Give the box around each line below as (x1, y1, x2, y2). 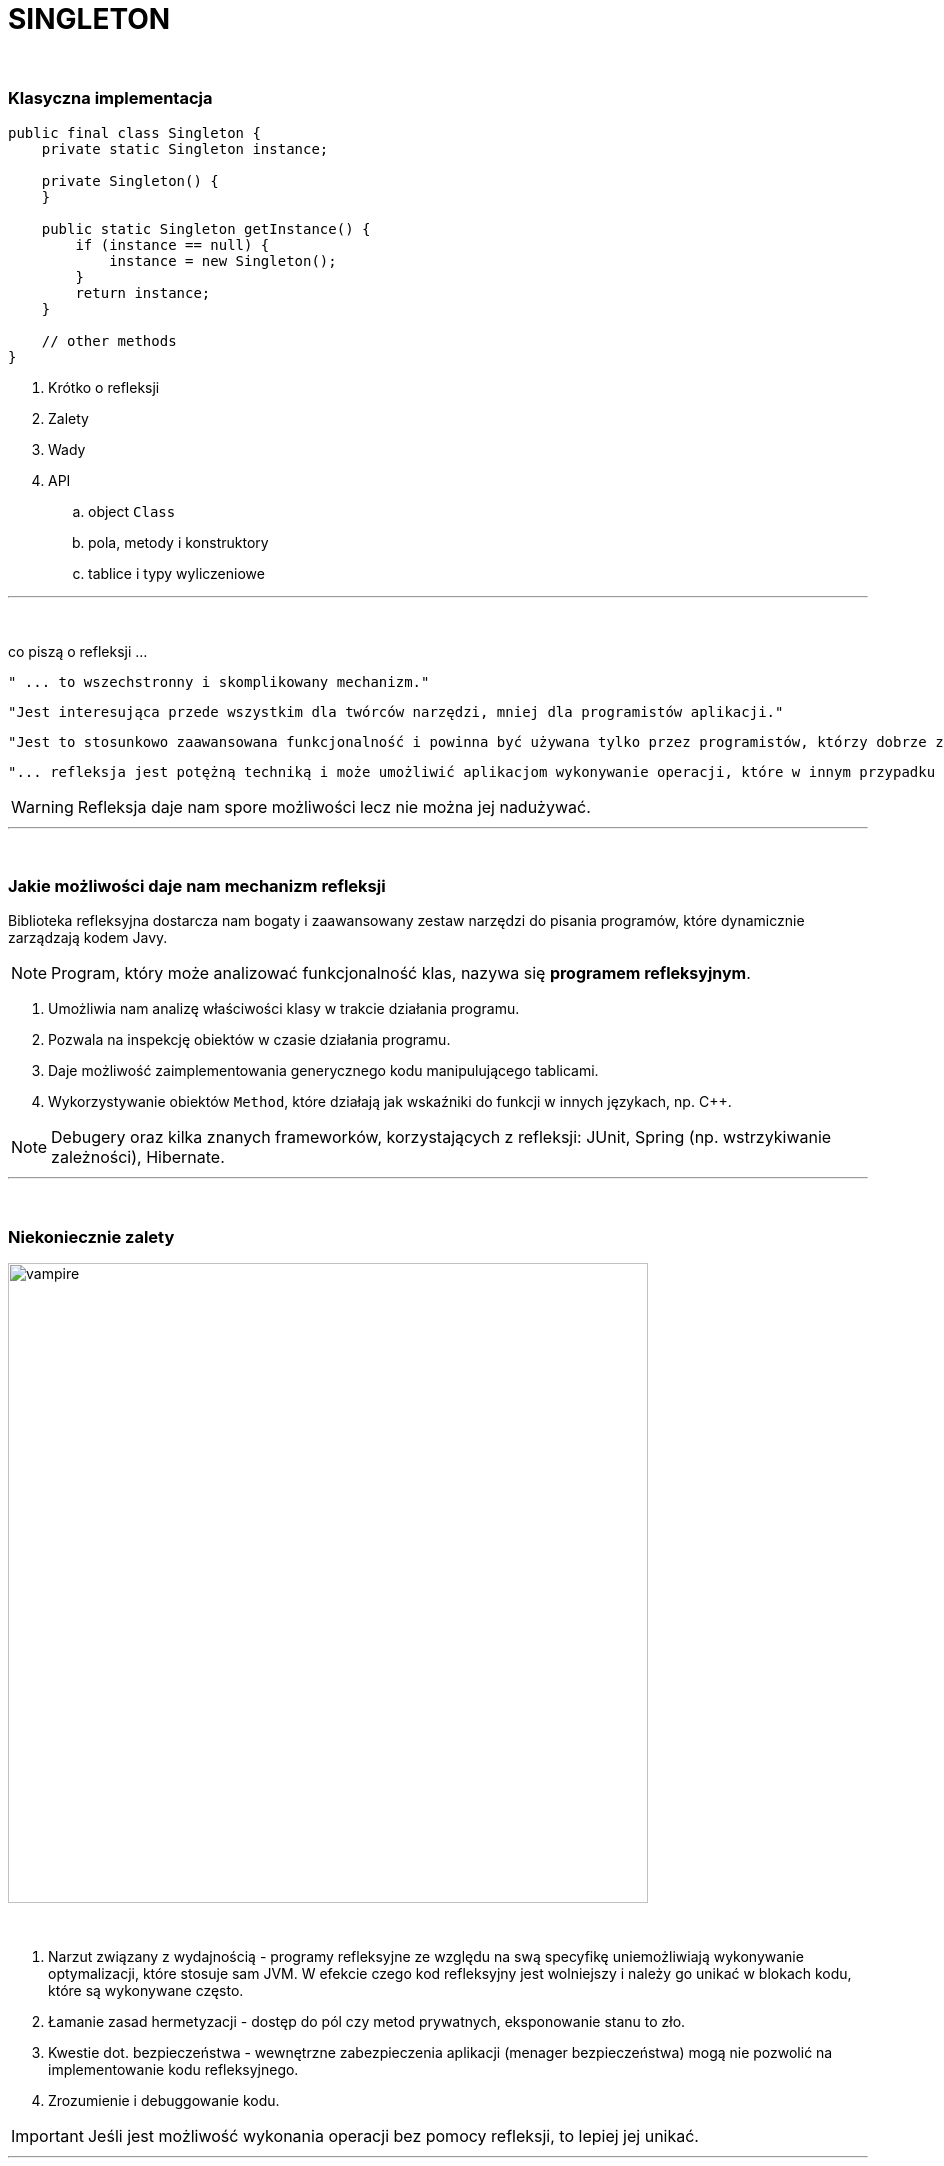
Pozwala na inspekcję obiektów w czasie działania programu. (48, 1031, 451, 1049)
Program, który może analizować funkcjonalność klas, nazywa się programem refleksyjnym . (51, 963, 751, 984)
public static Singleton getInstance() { (41, 220, 371, 237)
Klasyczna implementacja (8, 88, 213, 109)
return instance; (75, 284, 211, 301)
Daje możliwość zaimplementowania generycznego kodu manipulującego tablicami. (48, 1062, 599, 1080)
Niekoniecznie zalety (8, 1226, 175, 1247)
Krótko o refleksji (48, 378, 160, 396)
